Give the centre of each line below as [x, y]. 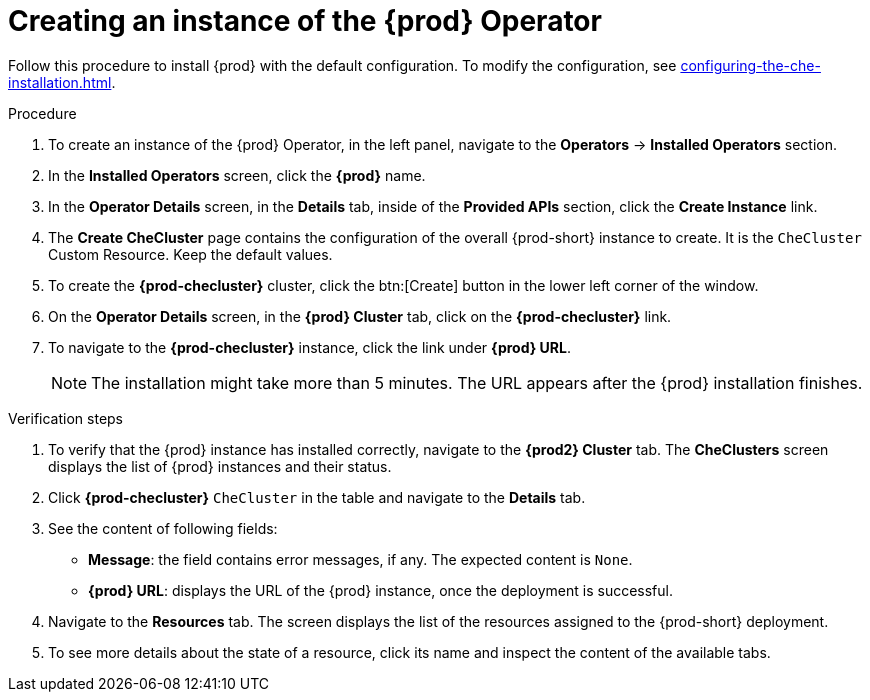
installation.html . [62, 82]
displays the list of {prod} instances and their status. [220, 466]
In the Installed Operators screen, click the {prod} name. [237, 175]
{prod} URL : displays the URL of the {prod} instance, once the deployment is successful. [380, 590]
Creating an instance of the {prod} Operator [305, 21]
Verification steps [66, 418]
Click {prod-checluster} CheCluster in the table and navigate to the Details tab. [317, 497]
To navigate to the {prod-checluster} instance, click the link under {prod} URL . [310, 347]
